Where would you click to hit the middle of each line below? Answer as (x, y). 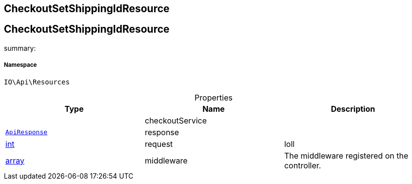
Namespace (20, 65)
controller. (303, 165)
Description (353, 109)
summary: (20, 48)
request (159, 144)
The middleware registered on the (346, 155)
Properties (214, 97)
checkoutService (176, 120)
